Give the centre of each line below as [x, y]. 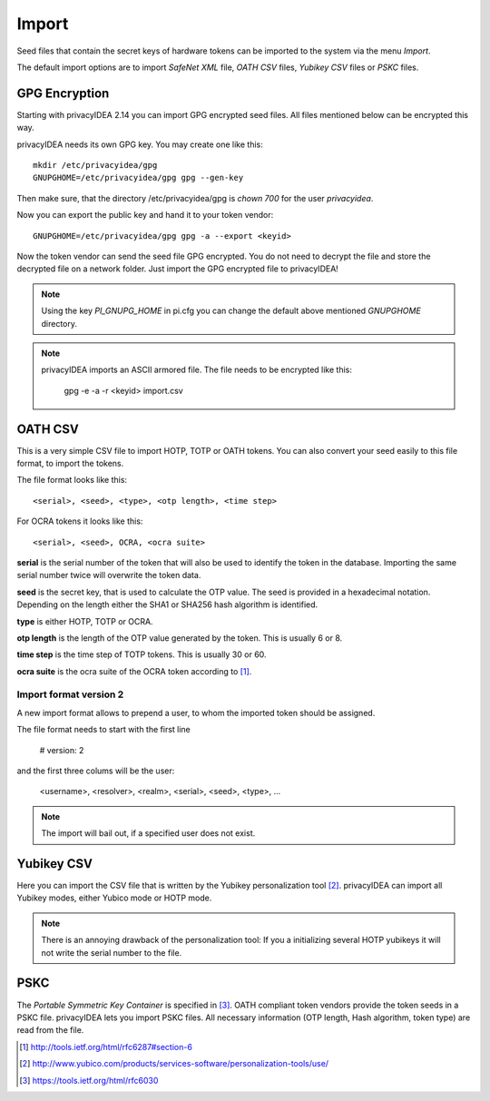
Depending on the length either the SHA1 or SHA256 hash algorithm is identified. [167, 605]
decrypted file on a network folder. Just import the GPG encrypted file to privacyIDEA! [178, 269]
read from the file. [50, 1030]
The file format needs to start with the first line [103, 730]
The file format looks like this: [72, 480]
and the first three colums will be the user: [96, 771]
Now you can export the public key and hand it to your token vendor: [145, 215]
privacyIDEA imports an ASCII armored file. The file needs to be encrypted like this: [197, 370]
